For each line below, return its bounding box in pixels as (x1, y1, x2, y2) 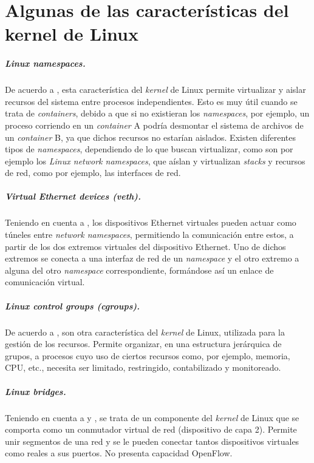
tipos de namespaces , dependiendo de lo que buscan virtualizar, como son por (5, 143, 293, 155)
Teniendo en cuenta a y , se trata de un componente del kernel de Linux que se (5, 411, 299, 424)
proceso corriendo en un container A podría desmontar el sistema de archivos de (5, 118, 304, 131)
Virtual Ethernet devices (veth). (5, 190, 141, 203)
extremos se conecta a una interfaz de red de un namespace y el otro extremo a (5, 252, 299, 265)
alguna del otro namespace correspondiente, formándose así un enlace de (5, 263, 274, 276)
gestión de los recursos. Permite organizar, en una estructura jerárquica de (5, 337, 282, 350)
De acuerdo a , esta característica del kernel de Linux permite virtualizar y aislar (5, 83, 306, 96)
